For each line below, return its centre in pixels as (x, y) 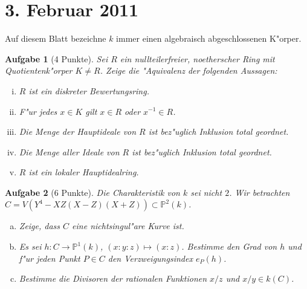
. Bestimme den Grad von (229, 246)
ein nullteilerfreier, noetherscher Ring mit (197, 58)
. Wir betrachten (260, 192)
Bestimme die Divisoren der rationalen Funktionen (113, 278)
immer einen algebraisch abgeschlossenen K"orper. (209, 38)
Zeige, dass (40, 226)
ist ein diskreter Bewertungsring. (89, 90)
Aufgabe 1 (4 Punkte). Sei (57, 58)
